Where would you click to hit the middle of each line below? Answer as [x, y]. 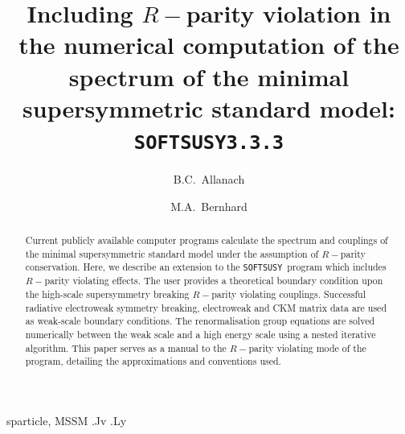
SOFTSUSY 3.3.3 [209, 142]
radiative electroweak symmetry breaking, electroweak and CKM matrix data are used [206, 307]
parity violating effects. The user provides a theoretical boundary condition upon [214, 281]
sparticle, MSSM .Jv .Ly [67, 421]
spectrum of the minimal [209, 76]
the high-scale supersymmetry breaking [107, 294]
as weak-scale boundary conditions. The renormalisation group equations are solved [200, 321]
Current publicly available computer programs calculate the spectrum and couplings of [207, 240]
